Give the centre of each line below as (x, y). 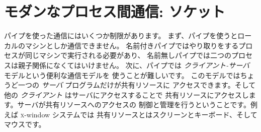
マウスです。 (25, 124)
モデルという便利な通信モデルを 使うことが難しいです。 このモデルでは (122, 75)
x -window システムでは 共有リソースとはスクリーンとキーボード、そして (139, 114)
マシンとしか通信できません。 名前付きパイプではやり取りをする (132, 45)
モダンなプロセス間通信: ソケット (115, 11)
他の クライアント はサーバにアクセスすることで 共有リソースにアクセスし (126, 94)
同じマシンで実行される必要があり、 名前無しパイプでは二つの (128, 55)
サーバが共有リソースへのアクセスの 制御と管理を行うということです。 (134, 105)
